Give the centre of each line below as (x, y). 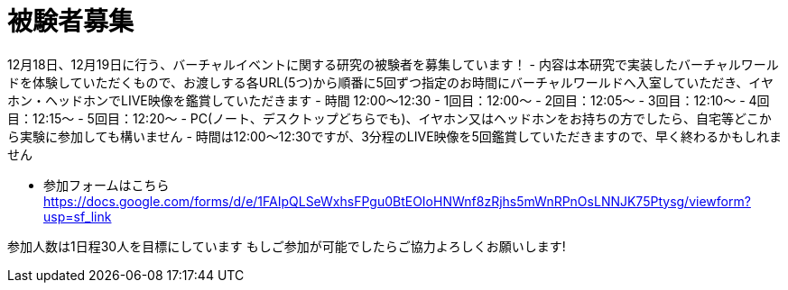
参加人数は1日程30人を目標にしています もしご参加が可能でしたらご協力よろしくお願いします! (287, 246)
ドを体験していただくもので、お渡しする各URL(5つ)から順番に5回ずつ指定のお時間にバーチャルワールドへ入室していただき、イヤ (390, 82)
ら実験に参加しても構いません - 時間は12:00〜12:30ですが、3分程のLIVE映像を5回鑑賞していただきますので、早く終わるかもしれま (394, 136)
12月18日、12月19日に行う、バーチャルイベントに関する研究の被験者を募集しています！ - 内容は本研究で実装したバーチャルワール (393, 64)
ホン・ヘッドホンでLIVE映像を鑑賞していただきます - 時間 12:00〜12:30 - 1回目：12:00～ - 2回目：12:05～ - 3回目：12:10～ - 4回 (389, 100)
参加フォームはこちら (107, 185)
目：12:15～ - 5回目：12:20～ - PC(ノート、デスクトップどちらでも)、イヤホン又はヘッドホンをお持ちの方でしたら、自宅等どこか (389, 118)
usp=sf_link (78, 216)
